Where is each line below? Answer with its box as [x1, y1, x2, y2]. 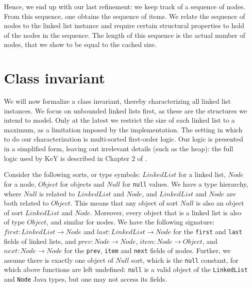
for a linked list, [178, 169, 226, 179]
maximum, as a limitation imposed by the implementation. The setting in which [4, 124, 243, 134]
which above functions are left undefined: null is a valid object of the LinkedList [4, 264, 248, 274]
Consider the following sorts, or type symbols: [4, 169, 140, 179]
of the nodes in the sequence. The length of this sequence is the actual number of [4, 30, 245, 40]
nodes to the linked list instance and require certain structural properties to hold [4, 20, 244, 31]
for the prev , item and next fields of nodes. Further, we [64, 245, 231, 255]
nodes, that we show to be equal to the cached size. [4, 39, 157, 49]
